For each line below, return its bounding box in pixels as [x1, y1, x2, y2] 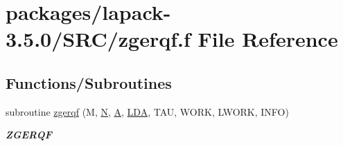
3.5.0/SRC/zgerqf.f [6, 25, 191, 53]
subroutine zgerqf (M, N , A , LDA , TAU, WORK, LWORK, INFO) [6, 104, 289, 118]
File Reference [197, 25, 338, 53]
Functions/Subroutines [6, 72, 172, 93]
